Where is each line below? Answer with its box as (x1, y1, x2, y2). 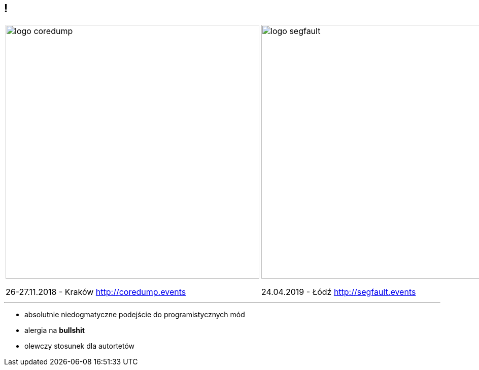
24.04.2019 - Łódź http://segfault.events (261, 287, 416, 297)
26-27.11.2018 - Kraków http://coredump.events (6, 287, 186, 297)
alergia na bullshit (24, 326, 85, 335)
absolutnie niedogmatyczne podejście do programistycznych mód (24, 310, 245, 319)
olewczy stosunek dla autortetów (24, 342, 135, 351)
